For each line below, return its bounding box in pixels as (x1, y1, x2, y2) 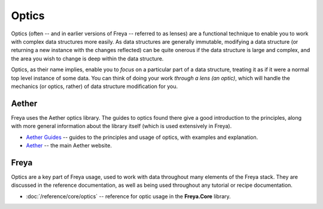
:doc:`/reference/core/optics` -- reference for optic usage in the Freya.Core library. (26, 192, 231, 200)
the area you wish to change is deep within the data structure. (11, 54, 164, 62)
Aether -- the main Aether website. (26, 141, 112, 149)
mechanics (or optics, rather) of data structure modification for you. (11, 83, 178, 90)
